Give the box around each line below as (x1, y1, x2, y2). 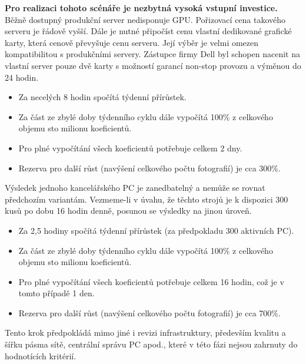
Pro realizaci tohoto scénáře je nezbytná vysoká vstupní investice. (5, 2, 278, 14)
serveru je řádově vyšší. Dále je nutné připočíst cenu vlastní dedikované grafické (5, 25, 292, 37)
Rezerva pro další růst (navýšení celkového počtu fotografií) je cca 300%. (18, 161, 281, 174)
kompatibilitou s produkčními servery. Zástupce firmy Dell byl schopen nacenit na (5, 48, 300, 60)
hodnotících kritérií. (5, 349, 76, 362)
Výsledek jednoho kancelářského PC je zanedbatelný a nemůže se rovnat (5, 181, 265, 194)
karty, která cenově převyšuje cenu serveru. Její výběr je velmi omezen (5, 36, 259, 48)
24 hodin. (5, 71, 39, 83)
